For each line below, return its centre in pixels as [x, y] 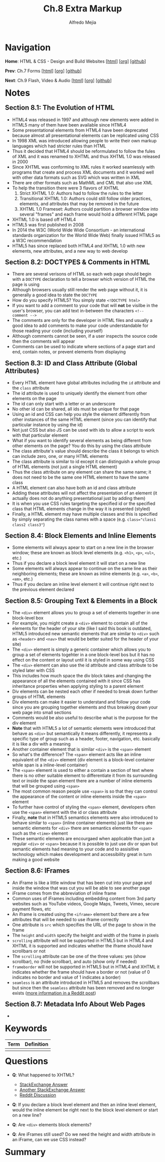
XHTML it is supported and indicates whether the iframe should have [82, 945]
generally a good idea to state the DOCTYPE [55, 295]
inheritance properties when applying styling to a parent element [78, 686]
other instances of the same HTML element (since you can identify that [84, 419]
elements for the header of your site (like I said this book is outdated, [82, 628]
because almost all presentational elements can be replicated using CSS [85, 135]
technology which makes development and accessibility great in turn [82, 854]
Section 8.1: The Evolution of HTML [60, 108]
